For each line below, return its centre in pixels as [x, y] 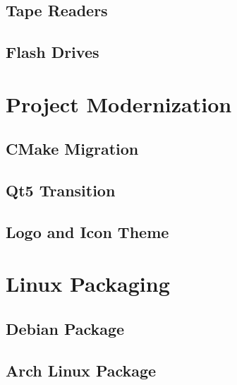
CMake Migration [72, 149]
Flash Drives [53, 52]
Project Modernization [119, 103]
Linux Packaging [88, 284]
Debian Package [65, 329]
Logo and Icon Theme [87, 231]
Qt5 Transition [61, 190]
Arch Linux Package [81, 370]
